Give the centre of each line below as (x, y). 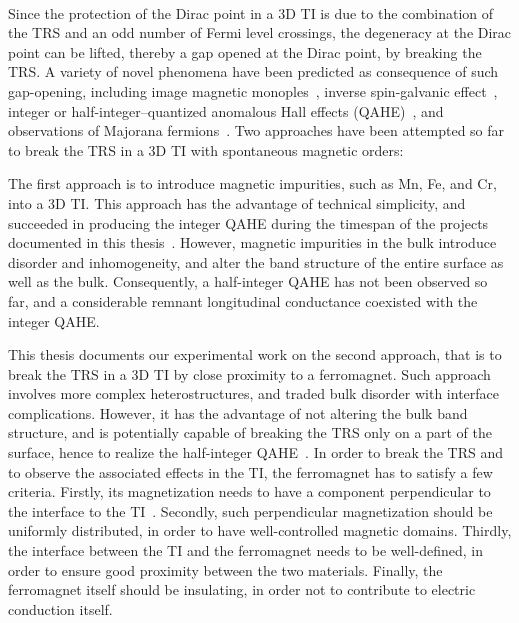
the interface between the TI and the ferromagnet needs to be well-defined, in (245, 550)
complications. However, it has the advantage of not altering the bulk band (238, 412)
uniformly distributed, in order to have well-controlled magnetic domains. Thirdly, (260, 530)
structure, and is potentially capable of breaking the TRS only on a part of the (250, 432)
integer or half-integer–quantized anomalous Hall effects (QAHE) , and (226, 110)
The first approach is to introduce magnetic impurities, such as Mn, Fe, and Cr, (252, 183)
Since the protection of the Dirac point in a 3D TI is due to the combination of (251, 12)
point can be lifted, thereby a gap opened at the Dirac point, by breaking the (245, 51)
